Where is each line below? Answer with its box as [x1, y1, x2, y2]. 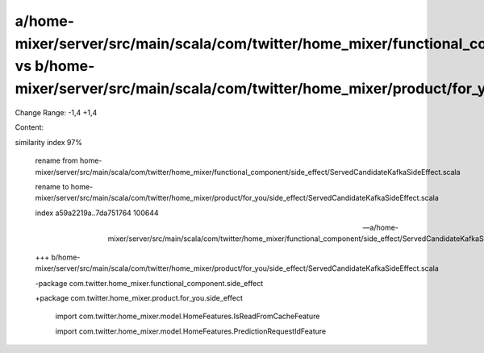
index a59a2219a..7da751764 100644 [35, 208, 159, 218]
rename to [35, 181, 69, 191]
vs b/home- [15, 57, 95, 76]
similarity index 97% [15, 137, 82, 147]
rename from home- [35, 156, 102, 165]
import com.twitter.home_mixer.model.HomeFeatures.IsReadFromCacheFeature [55, 311, 320, 322]
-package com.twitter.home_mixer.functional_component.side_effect [35, 278, 264, 288]
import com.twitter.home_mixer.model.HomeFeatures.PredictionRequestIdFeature [55, 326, 327, 336]
